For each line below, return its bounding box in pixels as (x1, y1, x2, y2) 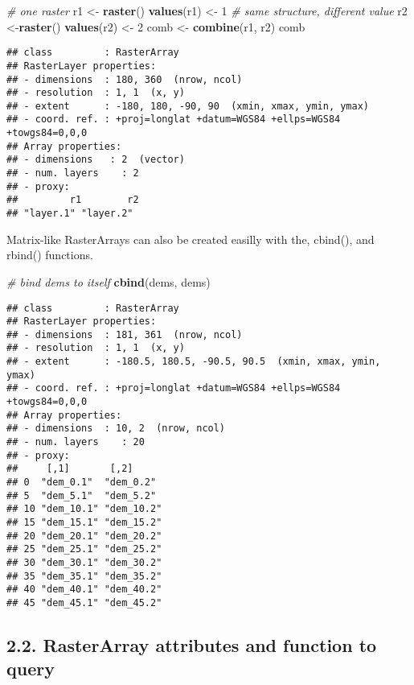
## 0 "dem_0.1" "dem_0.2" (6, 477, 157, 489)
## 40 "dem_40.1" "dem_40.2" (6, 584, 162, 596)
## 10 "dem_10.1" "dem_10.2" (6, 503, 162, 515)
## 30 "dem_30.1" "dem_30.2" (6, 556, 162, 568)
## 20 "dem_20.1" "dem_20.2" (6, 530, 162, 542)
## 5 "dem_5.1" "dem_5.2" (6, 489, 157, 501)
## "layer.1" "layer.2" (6, 208, 133, 220)
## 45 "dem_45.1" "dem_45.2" (6, 596, 162, 609)
